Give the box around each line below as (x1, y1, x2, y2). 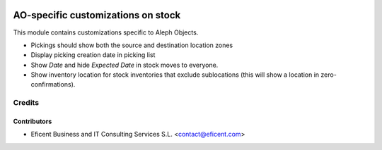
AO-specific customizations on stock (13, 9, 181, 21)
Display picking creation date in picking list (30, 51, 156, 59)
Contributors (13, 117, 52, 126)
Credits (13, 98, 39, 108)
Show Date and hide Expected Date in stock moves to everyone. (30, 61, 219, 69)
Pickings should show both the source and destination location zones (30, 41, 233, 49)
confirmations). (30, 80, 76, 89)
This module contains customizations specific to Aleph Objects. (13, 28, 199, 37)
